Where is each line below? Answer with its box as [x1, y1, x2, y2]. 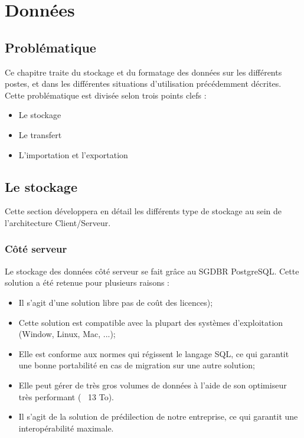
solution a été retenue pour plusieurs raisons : [5, 276, 169, 289]
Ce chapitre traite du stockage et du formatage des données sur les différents [5, 66, 282, 78]
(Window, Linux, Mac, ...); [18, 328, 116, 340]
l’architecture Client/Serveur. [5, 216, 111, 228]
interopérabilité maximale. [18, 421, 114, 434]
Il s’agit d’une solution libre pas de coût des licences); [18, 296, 213, 308]
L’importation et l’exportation [18, 148, 128, 161]
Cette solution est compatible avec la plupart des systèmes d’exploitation [18, 316, 283, 328]
